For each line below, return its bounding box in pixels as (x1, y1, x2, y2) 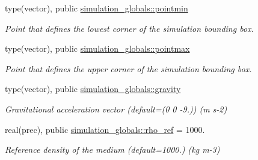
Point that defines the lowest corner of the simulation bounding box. (5, 22, 254, 34)
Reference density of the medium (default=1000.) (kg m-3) (5, 143, 220, 156)
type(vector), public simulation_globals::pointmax (5, 42, 190, 55)
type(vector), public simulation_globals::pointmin (5, 2, 188, 14)
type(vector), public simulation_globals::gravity (5, 82, 181, 95)
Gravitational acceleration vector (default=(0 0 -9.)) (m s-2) (5, 102, 227, 115)
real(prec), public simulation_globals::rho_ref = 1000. (5, 123, 205, 135)
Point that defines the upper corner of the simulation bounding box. (5, 62, 252, 75)
